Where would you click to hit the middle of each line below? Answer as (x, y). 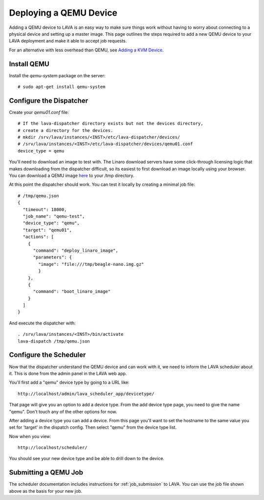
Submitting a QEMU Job (46, 472)
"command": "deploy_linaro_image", (76, 250)
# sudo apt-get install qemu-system (62, 87)
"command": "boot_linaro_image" (72, 292)
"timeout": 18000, (45, 209)
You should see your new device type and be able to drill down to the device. (87, 458)
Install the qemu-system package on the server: (57, 75)
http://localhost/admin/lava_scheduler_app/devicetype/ (86, 394)
